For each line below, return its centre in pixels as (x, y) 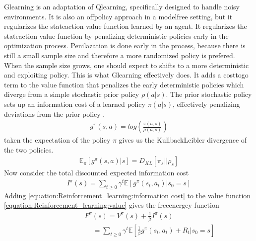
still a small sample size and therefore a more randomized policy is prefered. (120, 55)
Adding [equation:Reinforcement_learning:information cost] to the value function (128, 195)
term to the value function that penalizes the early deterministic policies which (124, 84)
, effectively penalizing (206, 104)
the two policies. (29, 149)
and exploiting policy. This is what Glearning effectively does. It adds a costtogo (126, 75)
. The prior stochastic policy (209, 94)
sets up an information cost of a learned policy (75, 104)
